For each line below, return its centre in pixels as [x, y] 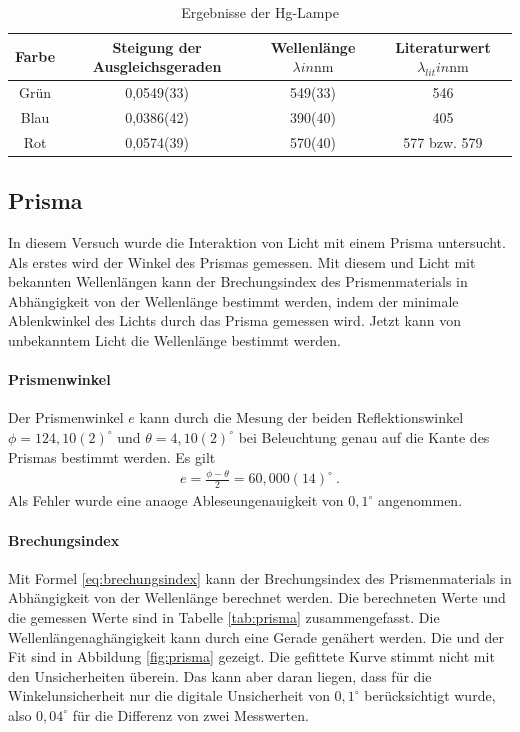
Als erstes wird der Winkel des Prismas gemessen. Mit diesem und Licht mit [242, 261]
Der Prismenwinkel [66, 417]
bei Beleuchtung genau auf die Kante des [364, 436]
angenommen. [420, 500]
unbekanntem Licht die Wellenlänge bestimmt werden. [174, 339]
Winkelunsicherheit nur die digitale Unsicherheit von [169, 695]
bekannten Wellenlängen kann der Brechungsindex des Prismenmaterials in [238, 281]
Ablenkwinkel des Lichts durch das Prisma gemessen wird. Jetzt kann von [235, 320]
